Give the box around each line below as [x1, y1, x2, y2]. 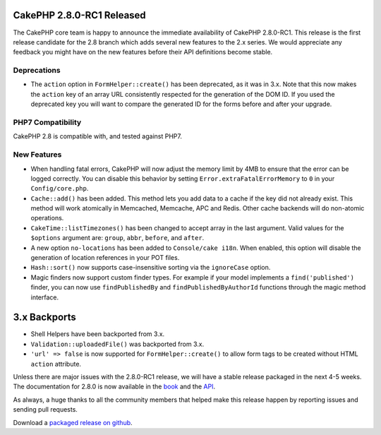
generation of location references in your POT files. [30, 254, 180, 262]
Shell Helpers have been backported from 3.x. [30, 330, 165, 338]
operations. [30, 214, 64, 222]
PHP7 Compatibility [13, 117, 82, 127]
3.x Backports [13, 311, 77, 323]
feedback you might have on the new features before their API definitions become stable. [13, 48, 273, 56]
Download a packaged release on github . [13, 418, 133, 427]
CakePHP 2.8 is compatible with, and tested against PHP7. [13, 132, 183, 141]
